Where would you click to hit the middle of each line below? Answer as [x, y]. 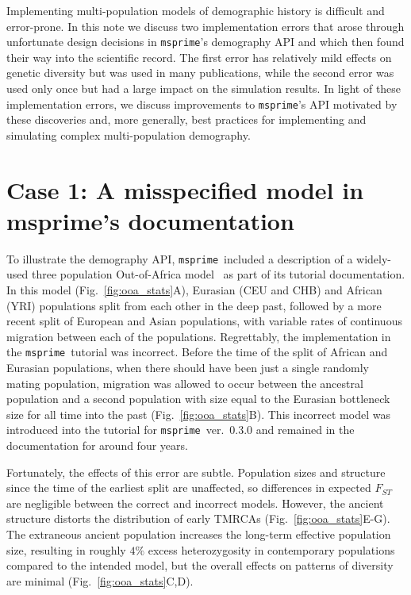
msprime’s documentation [150, 220]
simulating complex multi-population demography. [129, 134]
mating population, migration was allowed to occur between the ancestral [185, 383]
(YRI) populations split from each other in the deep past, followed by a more [194, 305]
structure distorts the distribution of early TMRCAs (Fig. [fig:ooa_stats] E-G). [198, 518]
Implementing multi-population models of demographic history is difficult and [196, 10]
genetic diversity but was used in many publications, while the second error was [200, 73]
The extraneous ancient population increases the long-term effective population [199, 534]
